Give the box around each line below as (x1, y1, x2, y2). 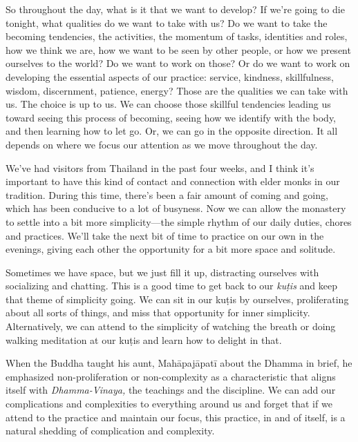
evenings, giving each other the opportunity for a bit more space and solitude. (6, 242, 336, 256)
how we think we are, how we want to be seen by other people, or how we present (6, 42, 351, 57)
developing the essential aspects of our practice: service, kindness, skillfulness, (6, 69, 334, 84)
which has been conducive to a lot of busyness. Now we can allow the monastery (6, 201, 346, 215)
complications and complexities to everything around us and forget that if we (6, 396, 332, 411)
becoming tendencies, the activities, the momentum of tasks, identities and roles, (6, 29, 348, 44)
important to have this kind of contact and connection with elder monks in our (6, 174, 340, 189)
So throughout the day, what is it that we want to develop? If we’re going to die (6, 2, 345, 16)
